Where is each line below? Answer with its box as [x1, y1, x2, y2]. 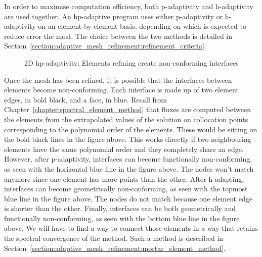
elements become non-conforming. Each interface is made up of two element [4, 84, 239, 95]
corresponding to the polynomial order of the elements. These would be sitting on [4, 124, 257, 134]
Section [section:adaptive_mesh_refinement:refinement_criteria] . [4, 40, 206, 51]
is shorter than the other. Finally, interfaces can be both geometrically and [4, 203, 236, 214]
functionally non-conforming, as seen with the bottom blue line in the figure [4, 213, 240, 223]
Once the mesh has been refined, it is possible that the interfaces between [4, 74, 232, 85]
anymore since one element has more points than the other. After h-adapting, [4, 173, 244, 184]
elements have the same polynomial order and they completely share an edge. [4, 143, 244, 154]
